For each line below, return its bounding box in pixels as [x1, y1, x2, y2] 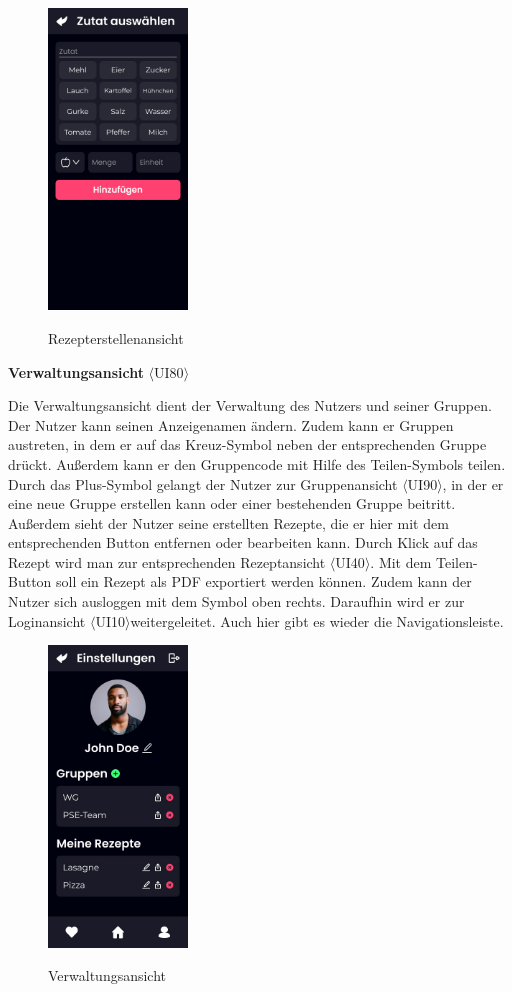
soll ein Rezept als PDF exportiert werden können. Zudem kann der [56, 571, 472, 592]
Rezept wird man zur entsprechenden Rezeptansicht [8, 551, 326, 572]
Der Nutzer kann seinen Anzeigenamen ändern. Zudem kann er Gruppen [8, 414, 454, 435]
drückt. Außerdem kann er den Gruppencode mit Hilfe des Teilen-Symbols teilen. [8, 453, 506, 474]
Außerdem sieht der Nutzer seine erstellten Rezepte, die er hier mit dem [8, 512, 449, 533]
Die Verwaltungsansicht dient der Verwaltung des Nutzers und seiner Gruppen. [8, 395, 492, 416]
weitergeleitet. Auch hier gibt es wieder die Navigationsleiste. [130, 610, 504, 631]
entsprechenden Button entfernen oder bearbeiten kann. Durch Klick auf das [8, 532, 478, 553]
